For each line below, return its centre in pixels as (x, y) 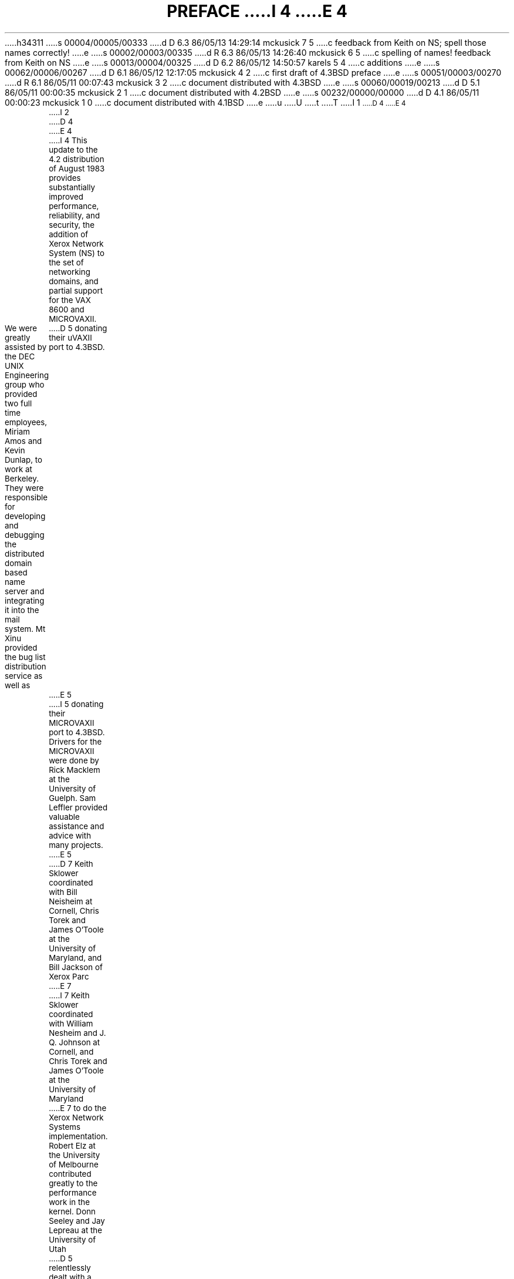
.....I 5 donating (76, 704)
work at (18, 469)
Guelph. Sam (72, 798)
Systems (65, 1127)
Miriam (17, 431)
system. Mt (25, 629)
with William (71, 1023)
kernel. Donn (72, 1211)
